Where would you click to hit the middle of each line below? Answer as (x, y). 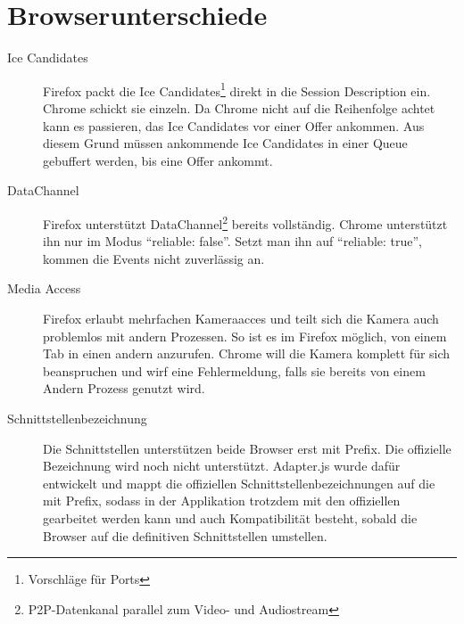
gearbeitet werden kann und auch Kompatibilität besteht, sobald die (230, 517)
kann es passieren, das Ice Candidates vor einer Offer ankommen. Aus (234, 125)
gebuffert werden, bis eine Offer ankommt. (158, 160)
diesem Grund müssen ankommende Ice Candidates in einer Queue (225, 143)
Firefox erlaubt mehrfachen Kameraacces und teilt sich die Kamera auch (241, 318)
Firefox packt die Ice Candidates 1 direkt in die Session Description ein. (237, 89)
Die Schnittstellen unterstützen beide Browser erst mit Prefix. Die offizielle (247, 448)
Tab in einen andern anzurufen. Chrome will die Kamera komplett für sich (247, 353)
